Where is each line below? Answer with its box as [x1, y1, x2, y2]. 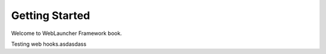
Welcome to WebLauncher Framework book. [11, 30, 122, 37]
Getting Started [11, 9, 91, 22]
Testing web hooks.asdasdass [11, 40, 87, 47]
